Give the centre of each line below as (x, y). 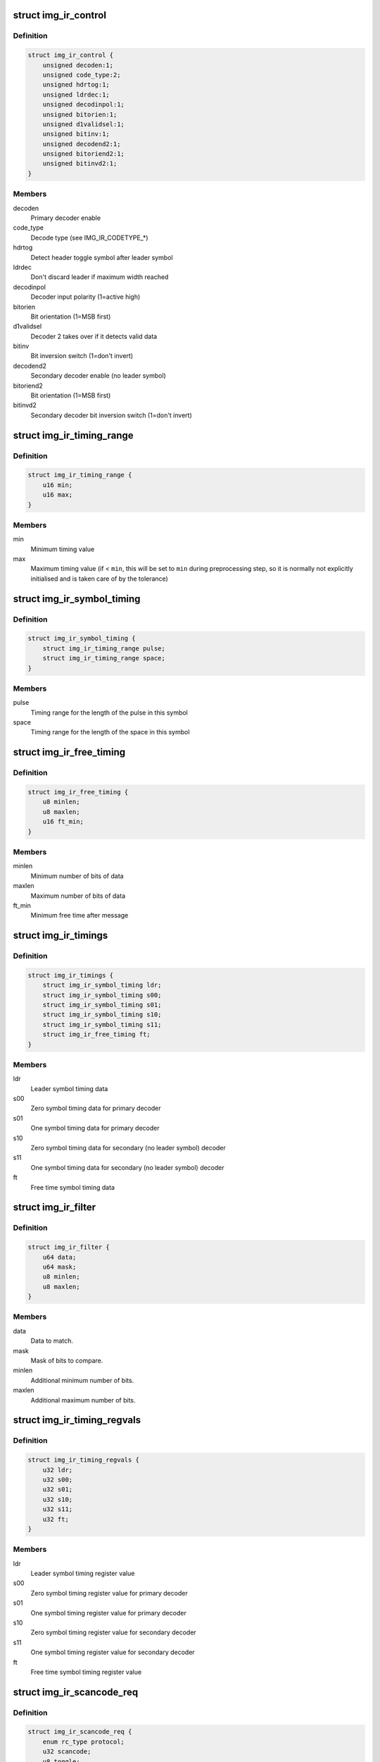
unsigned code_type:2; (82, 75)
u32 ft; (56, 1519)
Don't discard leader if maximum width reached (100, 277)
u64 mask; (59, 1267)
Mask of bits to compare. (67, 1361)
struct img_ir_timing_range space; (104, 658)
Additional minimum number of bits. (82, 1380)
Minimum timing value (63, 549)
